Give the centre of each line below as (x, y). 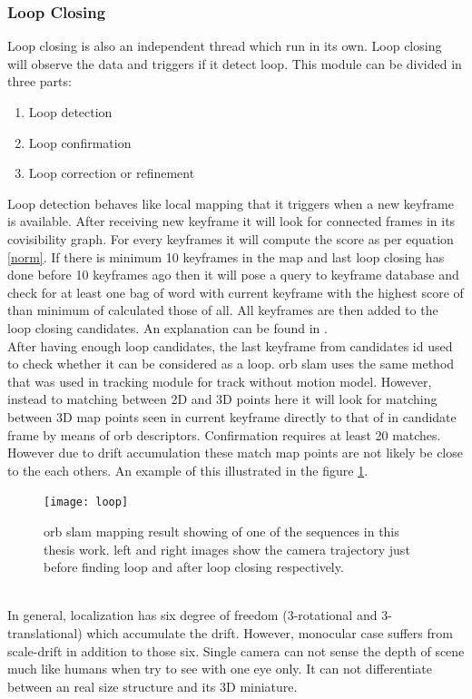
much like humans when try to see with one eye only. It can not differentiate (220, 669)
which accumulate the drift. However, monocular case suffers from (270, 632)
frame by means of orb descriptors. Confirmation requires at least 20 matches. (224, 434)
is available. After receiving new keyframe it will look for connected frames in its (231, 221)
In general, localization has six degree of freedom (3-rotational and (192, 615)
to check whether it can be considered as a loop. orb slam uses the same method (231, 364)
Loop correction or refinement (112, 173)
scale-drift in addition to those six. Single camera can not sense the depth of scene (236, 650)
